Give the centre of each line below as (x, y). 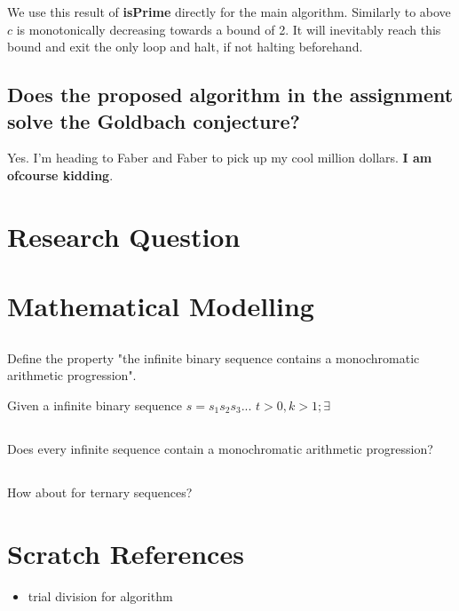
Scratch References (126, 553)
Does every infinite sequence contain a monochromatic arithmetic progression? (220, 448)
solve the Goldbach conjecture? (154, 120)
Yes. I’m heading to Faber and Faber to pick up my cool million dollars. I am (220, 158)
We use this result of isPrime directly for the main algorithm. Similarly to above (229, 12)
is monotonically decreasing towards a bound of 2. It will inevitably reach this (229, 29)
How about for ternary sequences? (100, 492)
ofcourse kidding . (60, 175)
